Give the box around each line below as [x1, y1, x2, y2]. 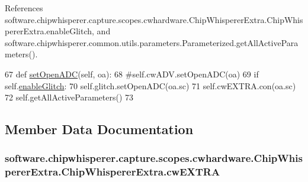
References [5, 2, 43, 14]
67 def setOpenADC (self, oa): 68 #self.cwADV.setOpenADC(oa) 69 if [5, 67, 259, 80]
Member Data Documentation [5, 120, 194, 138]
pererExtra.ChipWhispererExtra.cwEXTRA [5, 164, 220, 179]
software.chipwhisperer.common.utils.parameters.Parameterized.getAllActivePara [5, 36, 299, 48]
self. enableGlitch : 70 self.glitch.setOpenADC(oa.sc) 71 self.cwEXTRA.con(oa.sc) [5, 79, 296, 92]
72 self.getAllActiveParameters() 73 [5, 91, 134, 103]
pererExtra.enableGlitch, [5, 25, 94, 37]
